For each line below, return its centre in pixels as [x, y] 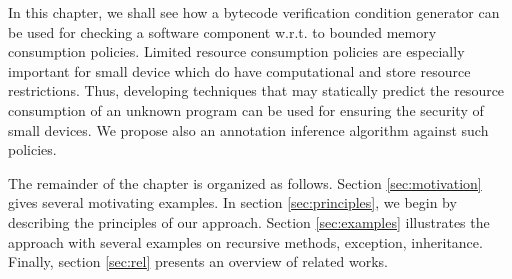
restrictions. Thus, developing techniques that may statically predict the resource [256, 90]
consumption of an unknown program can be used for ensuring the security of [246, 109]
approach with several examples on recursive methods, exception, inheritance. [245, 241]
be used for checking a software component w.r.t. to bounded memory [222, 31]
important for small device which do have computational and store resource [239, 70]
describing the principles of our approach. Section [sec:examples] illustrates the [249, 221]
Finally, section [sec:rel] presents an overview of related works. [198, 261]
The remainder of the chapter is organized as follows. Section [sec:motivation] [245, 182]
